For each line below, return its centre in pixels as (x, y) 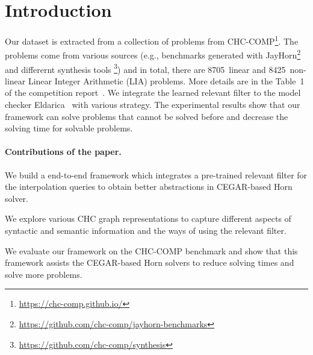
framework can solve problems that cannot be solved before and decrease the (147, 116)
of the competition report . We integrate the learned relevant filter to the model (153, 93)
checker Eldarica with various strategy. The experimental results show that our (153, 105)
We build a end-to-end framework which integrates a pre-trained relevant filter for (156, 174)
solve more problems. (44, 274)
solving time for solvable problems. (69, 128)
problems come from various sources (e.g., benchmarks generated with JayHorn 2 (153, 54)
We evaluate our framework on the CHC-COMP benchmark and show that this (151, 250)
